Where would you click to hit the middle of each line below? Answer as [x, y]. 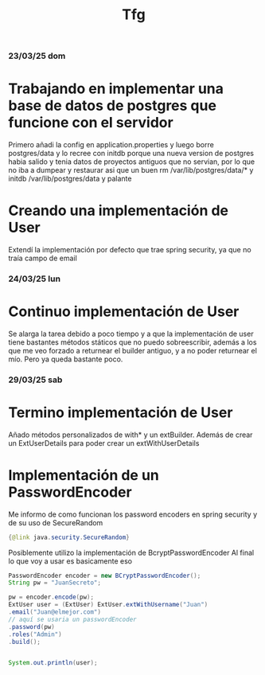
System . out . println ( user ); [53, 663]
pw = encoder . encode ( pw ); [51, 597]
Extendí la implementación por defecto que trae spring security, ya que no [130, 250]
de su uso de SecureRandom [56, 522]
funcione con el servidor [91, 123]
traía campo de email [43, 258]
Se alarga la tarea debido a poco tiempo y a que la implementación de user [131, 334]
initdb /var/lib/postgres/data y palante [70, 179]
